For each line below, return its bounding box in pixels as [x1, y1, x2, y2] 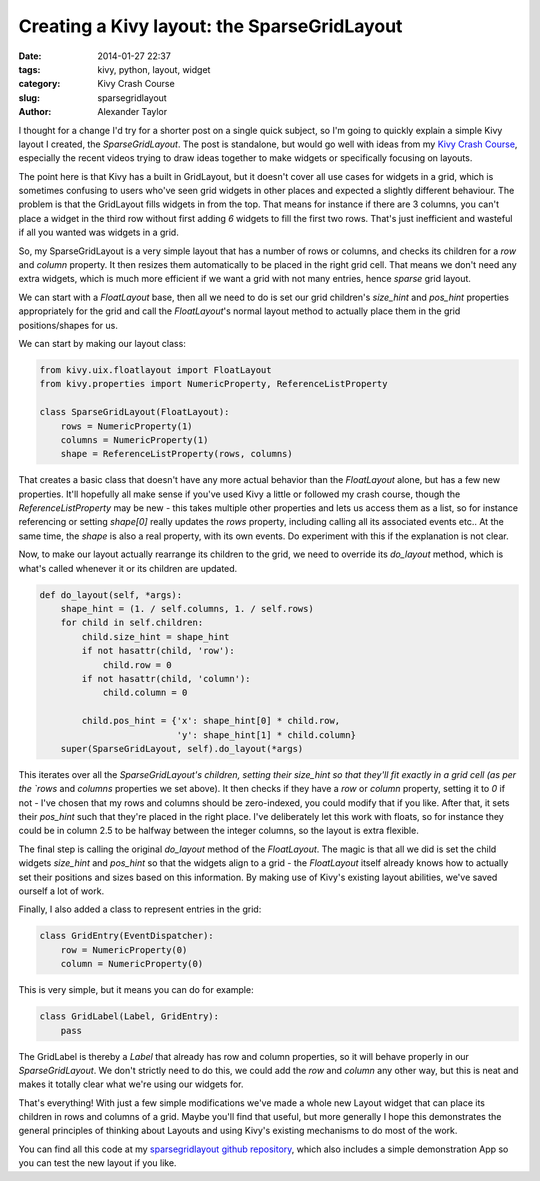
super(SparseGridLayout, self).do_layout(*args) [60, 743, 304, 754]
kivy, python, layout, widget [97, 63, 211, 75]
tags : [18, 63, 41, 75]
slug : [18, 91, 40, 104]
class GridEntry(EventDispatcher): [39, 930, 214, 942]
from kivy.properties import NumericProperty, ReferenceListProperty [39, 378, 388, 390]
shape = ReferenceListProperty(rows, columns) [60, 448, 294, 460]
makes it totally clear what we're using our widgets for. [18, 1078, 244, 1090]
